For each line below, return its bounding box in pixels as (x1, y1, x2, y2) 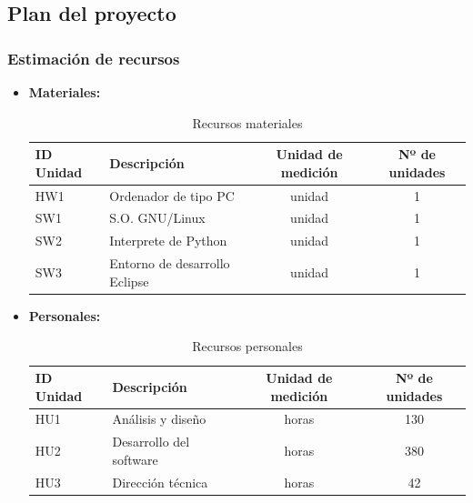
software (112, 449, 158, 468)
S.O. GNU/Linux (109, 208, 206, 227)
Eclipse (109, 271, 149, 290)
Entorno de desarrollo (109, 254, 230, 273)
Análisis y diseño (112, 409, 206, 428)
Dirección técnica (112, 472, 208, 491)
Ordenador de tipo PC (109, 186, 235, 205)
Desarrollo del (112, 432, 190, 451)
